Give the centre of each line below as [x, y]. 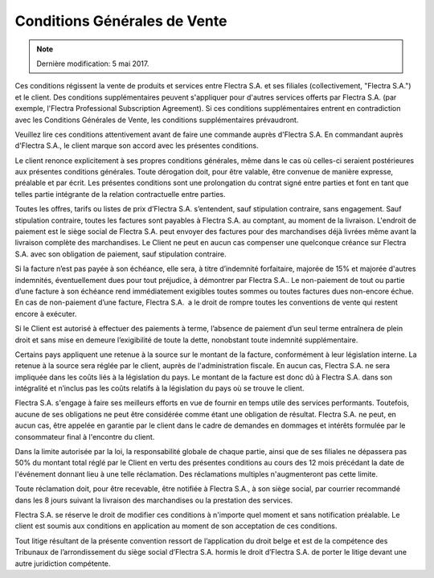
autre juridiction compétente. [63, 564]
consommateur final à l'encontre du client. [85, 437]
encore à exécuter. [46, 314]
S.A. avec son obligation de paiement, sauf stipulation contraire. [121, 254]
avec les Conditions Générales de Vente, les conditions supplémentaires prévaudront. [157, 120]
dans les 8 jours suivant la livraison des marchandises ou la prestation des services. [154, 500]
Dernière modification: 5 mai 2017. [93, 64]
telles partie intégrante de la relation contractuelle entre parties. [120, 194]
